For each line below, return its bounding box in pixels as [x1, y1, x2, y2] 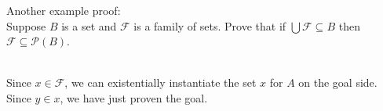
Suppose [6, 17, 46, 34]
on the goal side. [298, 74, 378, 91]
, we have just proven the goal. [60, 89, 208, 106]
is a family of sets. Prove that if [133, 17, 286, 34]
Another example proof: [6, 2, 121, 18]
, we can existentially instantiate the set [64, 74, 257, 91]
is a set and [61, 17, 117, 34]
